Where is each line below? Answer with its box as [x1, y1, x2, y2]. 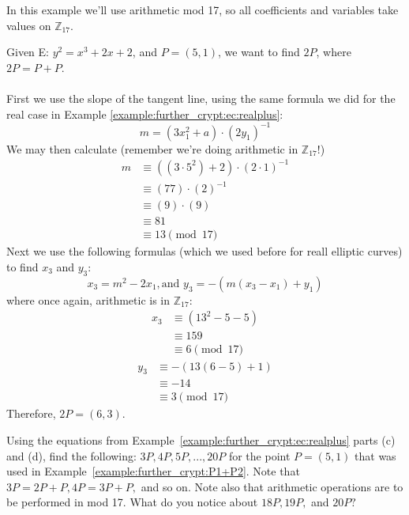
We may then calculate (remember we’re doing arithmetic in [6, 140, 298, 157]
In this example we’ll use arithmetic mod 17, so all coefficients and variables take [6, 2, 399, 17]
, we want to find [217, 44, 300, 60]
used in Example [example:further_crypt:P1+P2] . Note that [6, 463, 300, 479]
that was [355, 447, 396, 464]
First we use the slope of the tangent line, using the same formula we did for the [6, 89, 396, 106]
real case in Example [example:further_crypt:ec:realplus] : [6, 105, 283, 122]
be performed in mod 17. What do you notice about [6, 494, 258, 510]
